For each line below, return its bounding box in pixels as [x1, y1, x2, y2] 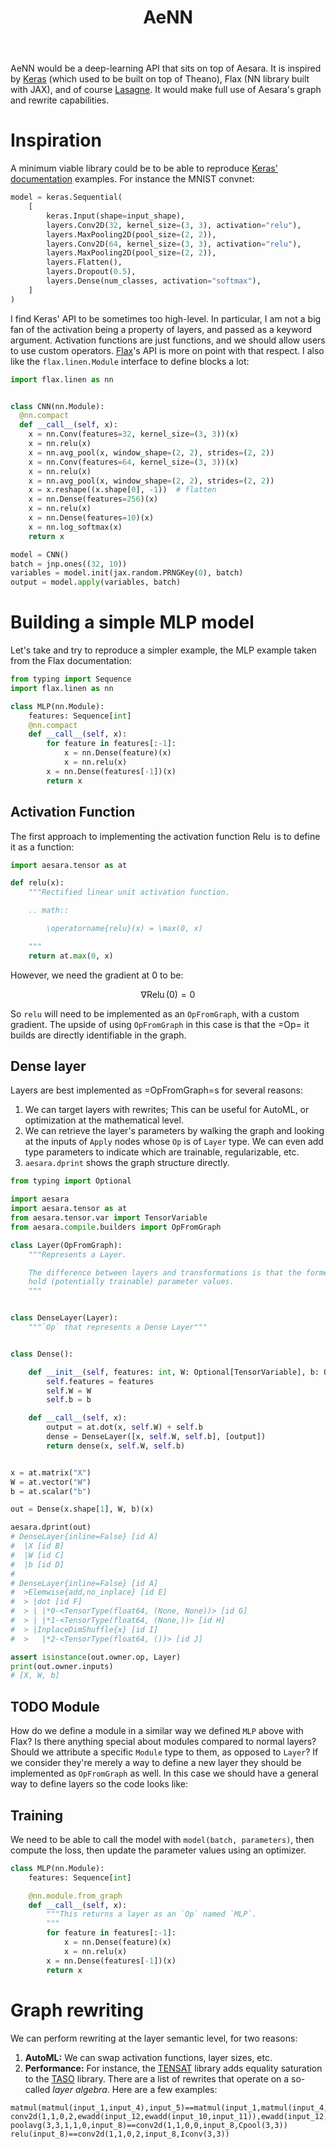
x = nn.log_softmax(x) [28, 522, 123, 532]
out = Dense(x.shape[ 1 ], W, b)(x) [10, 1504, 155, 1515]
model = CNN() [10, 549, 70, 560]
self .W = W [46, 1386, 92, 1396]
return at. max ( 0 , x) [28, 951, 114, 961]
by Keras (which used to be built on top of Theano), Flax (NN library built [10, 73, 310, 85]
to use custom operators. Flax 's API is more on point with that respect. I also [10, 344, 325, 356]
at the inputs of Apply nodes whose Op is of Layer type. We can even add [24, 1136, 324, 1148]
